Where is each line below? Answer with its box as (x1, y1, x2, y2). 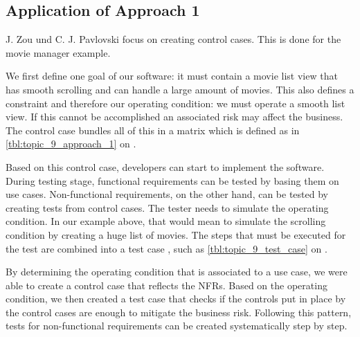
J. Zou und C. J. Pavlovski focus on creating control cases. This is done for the (6, 32, 341, 46)
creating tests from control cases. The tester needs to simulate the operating (6, 200, 329, 215)
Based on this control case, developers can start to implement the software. (6, 159, 325, 174)
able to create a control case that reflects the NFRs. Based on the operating (6, 277, 327, 292)
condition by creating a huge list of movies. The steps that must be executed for (6, 227, 346, 242)
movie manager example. (6, 45, 111, 60)
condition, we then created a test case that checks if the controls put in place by (6, 291, 346, 306)
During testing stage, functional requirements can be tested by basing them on (6, 173, 339, 188)
